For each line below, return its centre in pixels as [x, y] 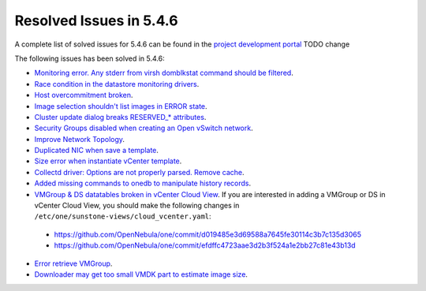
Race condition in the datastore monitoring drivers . [117, 84]
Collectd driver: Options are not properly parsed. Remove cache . [139, 172]
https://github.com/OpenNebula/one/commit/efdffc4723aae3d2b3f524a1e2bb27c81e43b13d [205, 245]
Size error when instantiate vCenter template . [108, 161]
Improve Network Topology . [80, 139]
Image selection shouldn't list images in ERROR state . [121, 106]
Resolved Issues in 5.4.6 [96, 21]
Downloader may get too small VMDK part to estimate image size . [141, 274]
